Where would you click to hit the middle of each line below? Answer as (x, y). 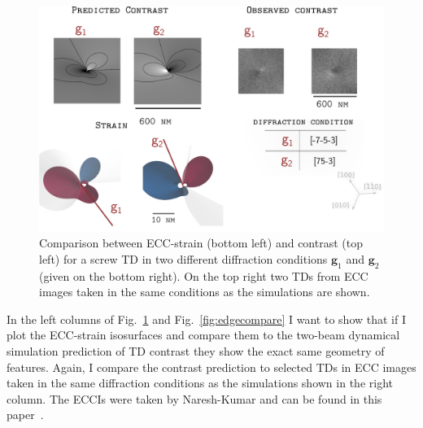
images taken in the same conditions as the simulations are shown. (205, 292)
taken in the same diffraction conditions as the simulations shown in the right (200, 383)
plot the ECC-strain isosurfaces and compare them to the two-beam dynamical (203, 335)
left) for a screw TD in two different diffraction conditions (183, 258)
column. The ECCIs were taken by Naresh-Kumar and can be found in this (194, 398)
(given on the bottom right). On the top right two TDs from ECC (204, 275)
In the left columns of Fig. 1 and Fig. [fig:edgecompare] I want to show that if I (206, 319)
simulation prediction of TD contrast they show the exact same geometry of (196, 350)
